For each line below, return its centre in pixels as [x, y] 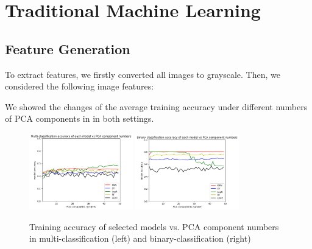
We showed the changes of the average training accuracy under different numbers [156, 106]
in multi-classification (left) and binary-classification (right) [140, 238]
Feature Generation [68, 48]
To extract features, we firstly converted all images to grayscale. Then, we [143, 74]
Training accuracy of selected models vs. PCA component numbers [154, 226]
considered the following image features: [80, 86]
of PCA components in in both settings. [80, 118]
